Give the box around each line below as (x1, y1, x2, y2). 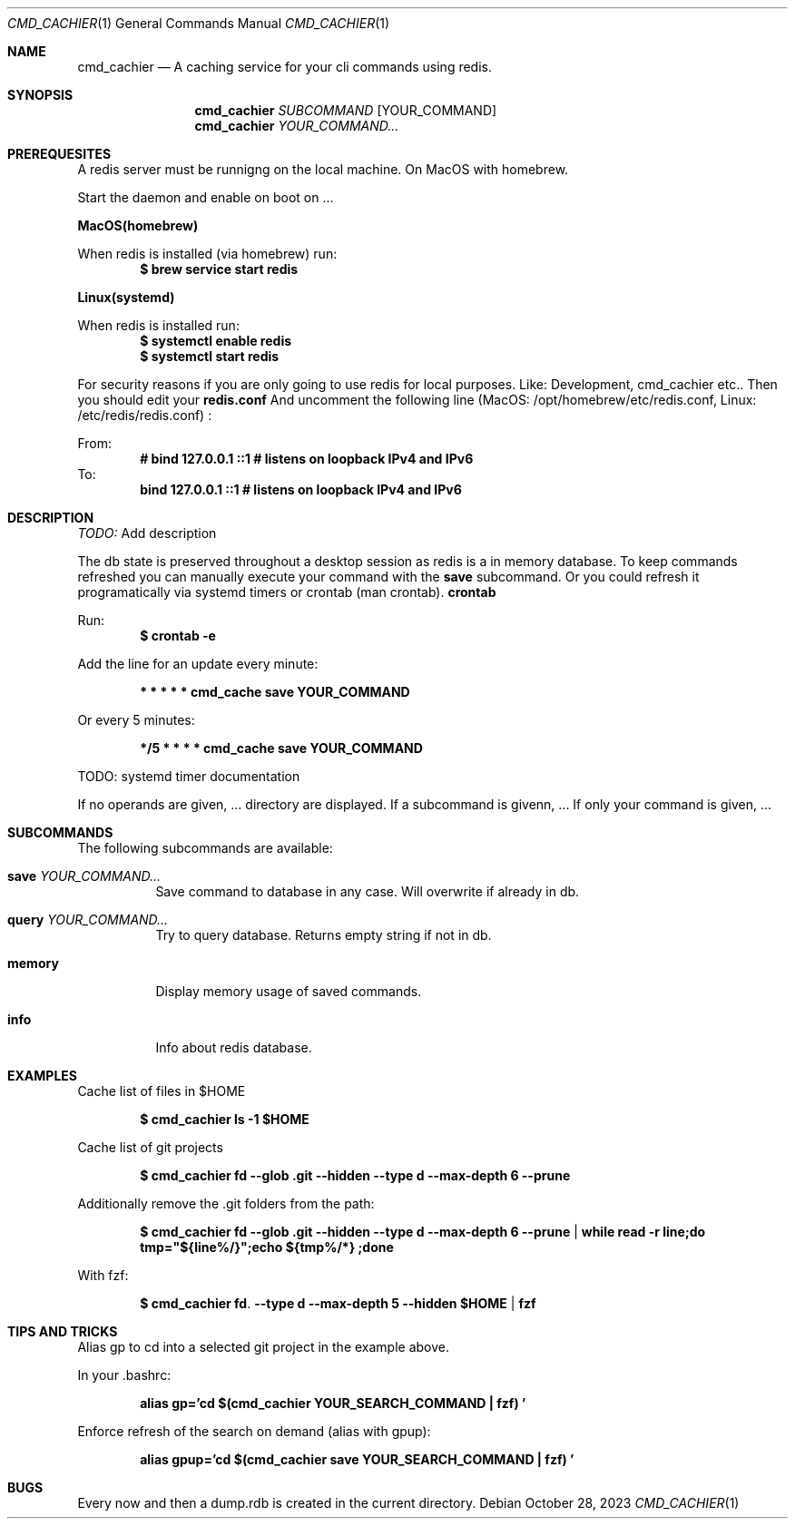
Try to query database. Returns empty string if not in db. (155, 927, 492, 943)
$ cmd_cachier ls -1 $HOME (140, 1111, 309, 1127)
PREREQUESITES (7, 146, 112, 161)
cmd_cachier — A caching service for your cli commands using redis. (77, 59, 492, 74)
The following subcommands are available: (77, 840, 333, 856)
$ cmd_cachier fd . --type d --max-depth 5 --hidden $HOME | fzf (140, 1296, 536, 1311)
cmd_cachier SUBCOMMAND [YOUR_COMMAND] (194, 103, 497, 118)
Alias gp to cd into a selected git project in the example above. (77, 1339, 449, 1355)
